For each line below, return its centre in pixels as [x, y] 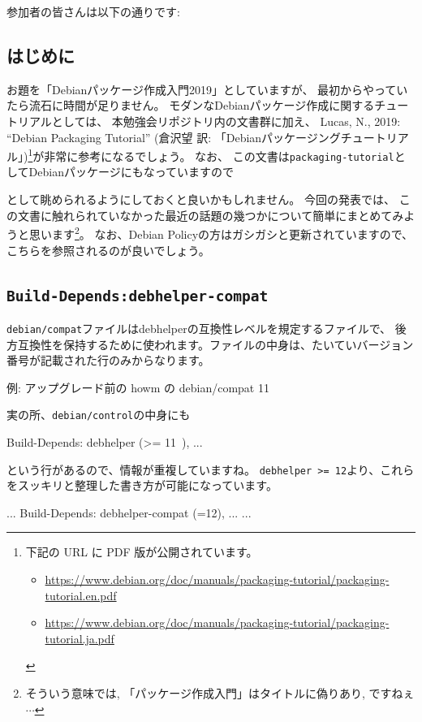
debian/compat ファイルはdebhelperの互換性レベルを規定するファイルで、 [199, 328]
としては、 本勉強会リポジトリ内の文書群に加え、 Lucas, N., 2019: [226, 121]
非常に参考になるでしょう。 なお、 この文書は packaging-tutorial [219, 156]
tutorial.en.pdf [81, 595]
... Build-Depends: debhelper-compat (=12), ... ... [129, 512]
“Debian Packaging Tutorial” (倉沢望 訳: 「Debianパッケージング [174, 137]
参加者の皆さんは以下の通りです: [93, 11]
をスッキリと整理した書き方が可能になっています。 [142, 485]
